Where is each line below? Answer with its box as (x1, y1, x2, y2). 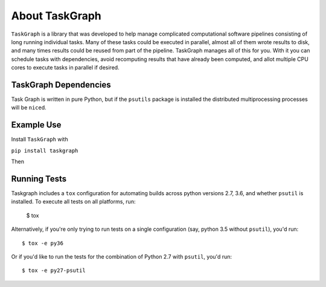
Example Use (11, 120, 62, 130)
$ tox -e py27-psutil (22, 267, 86, 274)
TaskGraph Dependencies (11, 79, 111, 90)
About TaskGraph (11, 9, 102, 22)
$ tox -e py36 (22, 239, 63, 247)
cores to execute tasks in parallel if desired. (11, 64, 120, 71)
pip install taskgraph (11, 147, 78, 154)
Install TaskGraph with (11, 136, 69, 143)
